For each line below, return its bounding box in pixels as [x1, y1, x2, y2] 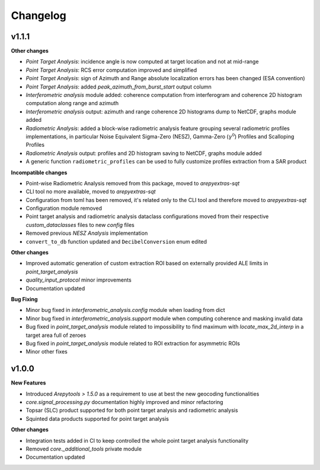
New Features [11, 379, 46, 386]
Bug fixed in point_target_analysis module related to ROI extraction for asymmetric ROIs [25, 339, 240, 347]
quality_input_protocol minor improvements [25, 276, 132, 283]
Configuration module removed [25, 205, 102, 212]
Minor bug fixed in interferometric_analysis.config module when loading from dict [25, 307, 225, 314]
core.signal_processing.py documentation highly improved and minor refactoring [25, 399, 223, 406]
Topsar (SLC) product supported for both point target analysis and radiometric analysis [25, 407, 238, 414]
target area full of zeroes [25, 332, 87, 339]
